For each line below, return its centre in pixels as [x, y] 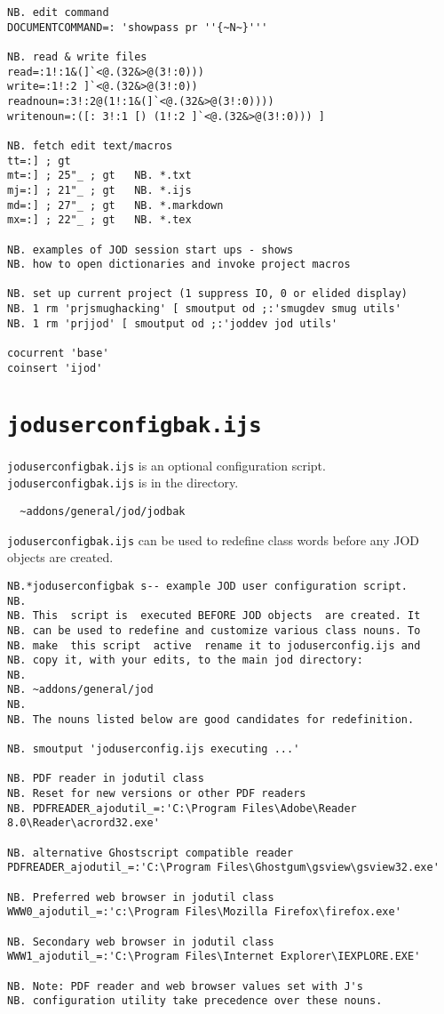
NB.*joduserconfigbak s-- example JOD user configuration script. [208, 586]
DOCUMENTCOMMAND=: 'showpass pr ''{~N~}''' [138, 27]
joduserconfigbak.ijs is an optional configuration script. [166, 465]
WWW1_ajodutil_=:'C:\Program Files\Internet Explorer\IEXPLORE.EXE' [214, 957]
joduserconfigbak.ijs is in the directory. [123, 483]
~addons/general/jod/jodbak [103, 511]
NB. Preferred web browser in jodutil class [141, 897]
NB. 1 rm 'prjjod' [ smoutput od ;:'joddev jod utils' [173, 323]
